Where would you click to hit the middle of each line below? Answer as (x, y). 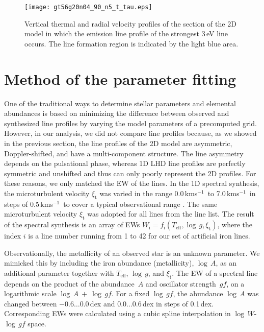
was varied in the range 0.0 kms (149, 193)
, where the (235, 224)
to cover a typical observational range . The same (140, 204)
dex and (102, 303)
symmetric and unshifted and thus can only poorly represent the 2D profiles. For (130, 173)
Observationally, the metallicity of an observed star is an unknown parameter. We (132, 253)
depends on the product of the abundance (69, 283)
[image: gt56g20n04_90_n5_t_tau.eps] (88, 7)
